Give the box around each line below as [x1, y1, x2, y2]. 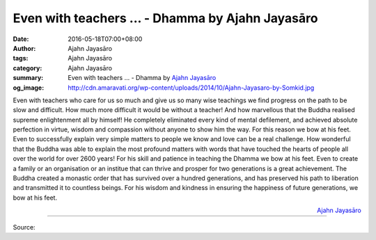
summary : [13, 74, 44, 82]
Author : [13, 44, 36, 52]
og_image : [13, 83, 45, 92]
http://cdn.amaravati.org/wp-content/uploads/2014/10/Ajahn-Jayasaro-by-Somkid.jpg [68, 83, 315, 92]
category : [13, 63, 42, 72]
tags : [13, 54, 29, 63]
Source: [13, 223, 36, 231]
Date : [13, 35, 29, 43]
